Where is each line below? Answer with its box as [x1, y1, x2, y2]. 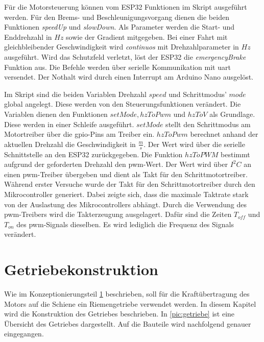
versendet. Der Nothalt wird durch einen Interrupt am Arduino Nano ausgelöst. [4, 71, 254, 82]
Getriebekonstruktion [4, 259, 159, 280]
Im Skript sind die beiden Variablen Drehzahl [4, 88, 147, 99]
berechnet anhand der [190, 129, 258, 139]
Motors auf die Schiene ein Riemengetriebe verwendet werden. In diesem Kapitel [4, 298, 256, 309]
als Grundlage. [209, 108, 255, 119]
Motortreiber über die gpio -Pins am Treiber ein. [4, 129, 155, 139]
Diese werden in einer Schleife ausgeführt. [4, 118, 134, 129]
